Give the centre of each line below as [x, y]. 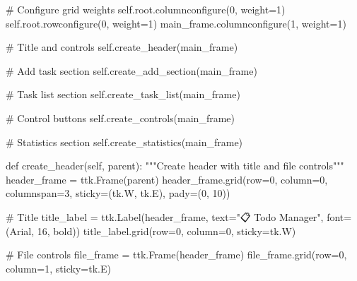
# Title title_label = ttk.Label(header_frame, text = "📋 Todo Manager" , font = [179, 216]
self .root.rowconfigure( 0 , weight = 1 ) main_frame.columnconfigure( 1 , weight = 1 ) [176, 23]
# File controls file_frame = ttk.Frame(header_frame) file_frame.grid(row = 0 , [176, 255]
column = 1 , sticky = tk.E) [58, 268]
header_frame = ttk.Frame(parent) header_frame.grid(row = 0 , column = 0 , [167, 179]
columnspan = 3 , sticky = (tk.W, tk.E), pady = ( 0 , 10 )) [118, 193]
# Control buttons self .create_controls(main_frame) [120, 118]
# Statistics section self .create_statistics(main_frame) [124, 142]
